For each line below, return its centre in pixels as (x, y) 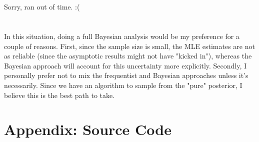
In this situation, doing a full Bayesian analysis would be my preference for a (122, 36)
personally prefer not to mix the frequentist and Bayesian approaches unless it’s (126, 75)
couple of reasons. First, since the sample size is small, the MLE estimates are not (129, 46)
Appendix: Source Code (88, 129)
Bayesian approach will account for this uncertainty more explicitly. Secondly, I (125, 65)
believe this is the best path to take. (59, 95)
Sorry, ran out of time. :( (42, 7)
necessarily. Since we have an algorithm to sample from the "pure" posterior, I (123, 85)
